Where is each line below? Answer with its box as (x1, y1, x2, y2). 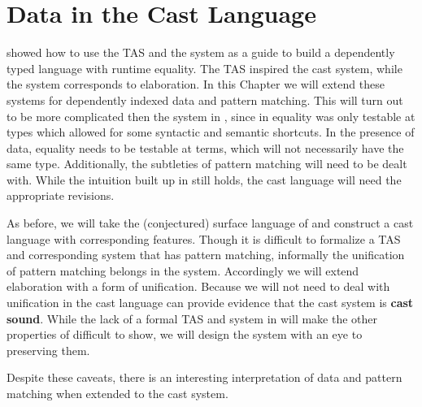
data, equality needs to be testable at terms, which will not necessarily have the (7, 139, 404, 156)
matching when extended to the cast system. (7, 385, 228, 401)
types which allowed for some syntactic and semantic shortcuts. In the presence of (7, 123, 415, 141)
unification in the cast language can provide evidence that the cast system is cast (7, 294, 414, 311)
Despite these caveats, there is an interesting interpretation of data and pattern (7, 369, 402, 386)
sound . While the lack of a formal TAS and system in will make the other (7, 310, 378, 327)
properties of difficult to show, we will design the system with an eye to (7, 326, 363, 343)
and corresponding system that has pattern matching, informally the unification (7, 246, 405, 263)
